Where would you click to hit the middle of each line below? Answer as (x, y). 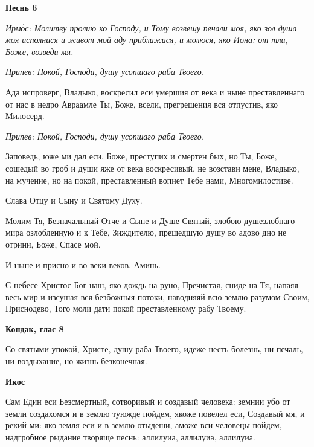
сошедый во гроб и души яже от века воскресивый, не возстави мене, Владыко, (152, 168)
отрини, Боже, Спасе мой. (53, 244)
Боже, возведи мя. (40, 51)
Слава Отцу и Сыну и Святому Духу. (74, 200)
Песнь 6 (21, 7)
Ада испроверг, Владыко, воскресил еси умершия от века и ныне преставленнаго (155, 92)
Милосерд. (25, 116)
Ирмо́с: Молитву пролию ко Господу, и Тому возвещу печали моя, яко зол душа (151, 27)
